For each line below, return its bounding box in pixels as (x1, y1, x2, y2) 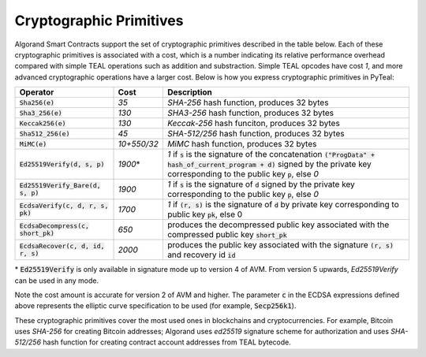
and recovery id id (166, 249, 236, 260)
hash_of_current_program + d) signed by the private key (166, 158, 372, 169)
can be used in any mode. (14, 276, 99, 285)
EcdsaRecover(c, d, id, (19, 242, 105, 251)
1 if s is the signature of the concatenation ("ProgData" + (166, 149, 375, 160)
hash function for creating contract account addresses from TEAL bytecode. (43, 337, 292, 347)
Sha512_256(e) (19, 129, 70, 138)
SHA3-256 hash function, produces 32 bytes (166, 107, 334, 118)
